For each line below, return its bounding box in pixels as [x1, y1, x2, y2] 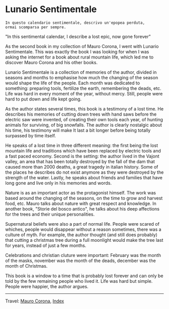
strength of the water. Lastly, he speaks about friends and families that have [5, 174, 162, 180]
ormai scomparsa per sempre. [5, 24, 66, 30]
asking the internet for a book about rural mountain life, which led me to [5, 54, 154, 60]
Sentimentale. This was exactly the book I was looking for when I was [5, 48, 149, 55]
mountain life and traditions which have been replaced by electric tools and [5, 147, 161, 153]
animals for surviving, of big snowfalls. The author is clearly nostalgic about [5, 122, 162, 128]
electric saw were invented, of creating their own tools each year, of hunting [5, 116, 163, 122]
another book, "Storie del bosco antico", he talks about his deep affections [5, 205, 160, 212]
